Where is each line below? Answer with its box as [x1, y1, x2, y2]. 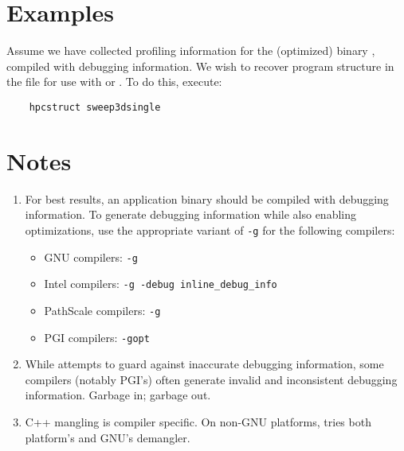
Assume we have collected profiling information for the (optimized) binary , [6, 42, 375, 59]
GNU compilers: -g [44, 248, 138, 265]
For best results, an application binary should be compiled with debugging [25, 190, 389, 207]
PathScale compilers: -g [44, 301, 161, 318]
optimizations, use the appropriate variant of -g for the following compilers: [25, 221, 395, 238]
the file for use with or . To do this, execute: [6, 73, 222, 90]
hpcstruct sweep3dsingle [29, 101, 161, 113]
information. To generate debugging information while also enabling [25, 206, 356, 223]
